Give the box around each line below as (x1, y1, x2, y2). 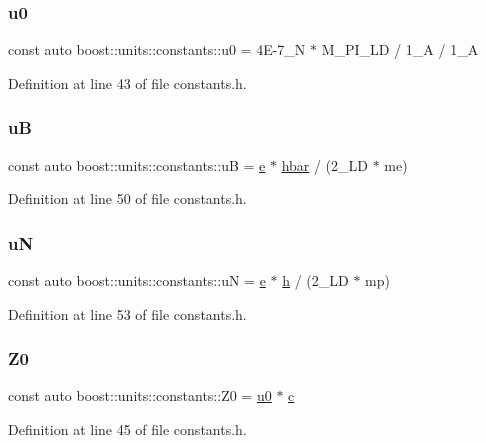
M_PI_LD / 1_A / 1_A (321, 39, 479, 60)
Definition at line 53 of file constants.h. (8, 303, 247, 324)
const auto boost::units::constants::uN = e (8, 270, 266, 291)
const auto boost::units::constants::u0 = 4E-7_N (8, 39, 306, 60)
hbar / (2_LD (281, 154, 369, 175)
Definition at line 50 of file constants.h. (8, 188, 247, 209)
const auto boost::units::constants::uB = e (8, 154, 266, 175)
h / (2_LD (282, 270, 349, 291)
